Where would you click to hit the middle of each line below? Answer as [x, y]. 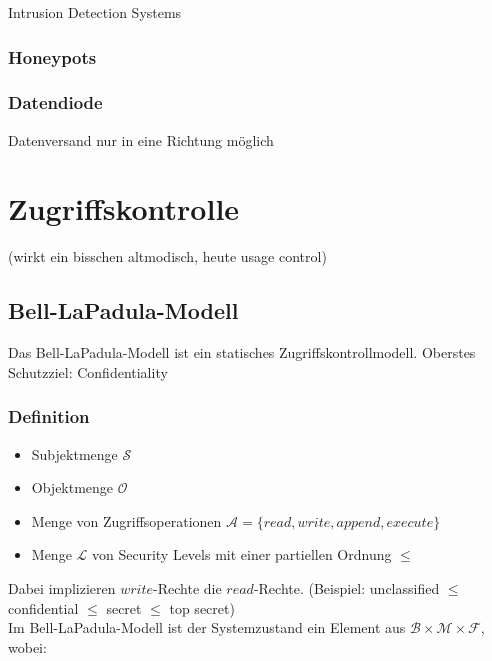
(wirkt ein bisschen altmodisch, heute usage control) [167, 256]
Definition [49, 416]
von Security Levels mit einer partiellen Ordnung [241, 554]
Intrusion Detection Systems [95, 12]
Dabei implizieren [62, 587]
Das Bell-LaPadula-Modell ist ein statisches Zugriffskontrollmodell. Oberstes [242, 352]
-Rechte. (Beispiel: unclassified [346, 587]
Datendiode [55, 102]
